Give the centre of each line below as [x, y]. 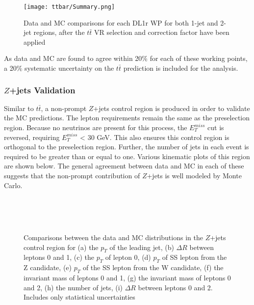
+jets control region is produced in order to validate [172, 108]
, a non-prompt [64, 108]
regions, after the [59, 32]
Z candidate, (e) [48, 267]
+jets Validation [42, 90]
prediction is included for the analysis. [181, 68]
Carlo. [13, 185]
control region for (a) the [61, 247]
